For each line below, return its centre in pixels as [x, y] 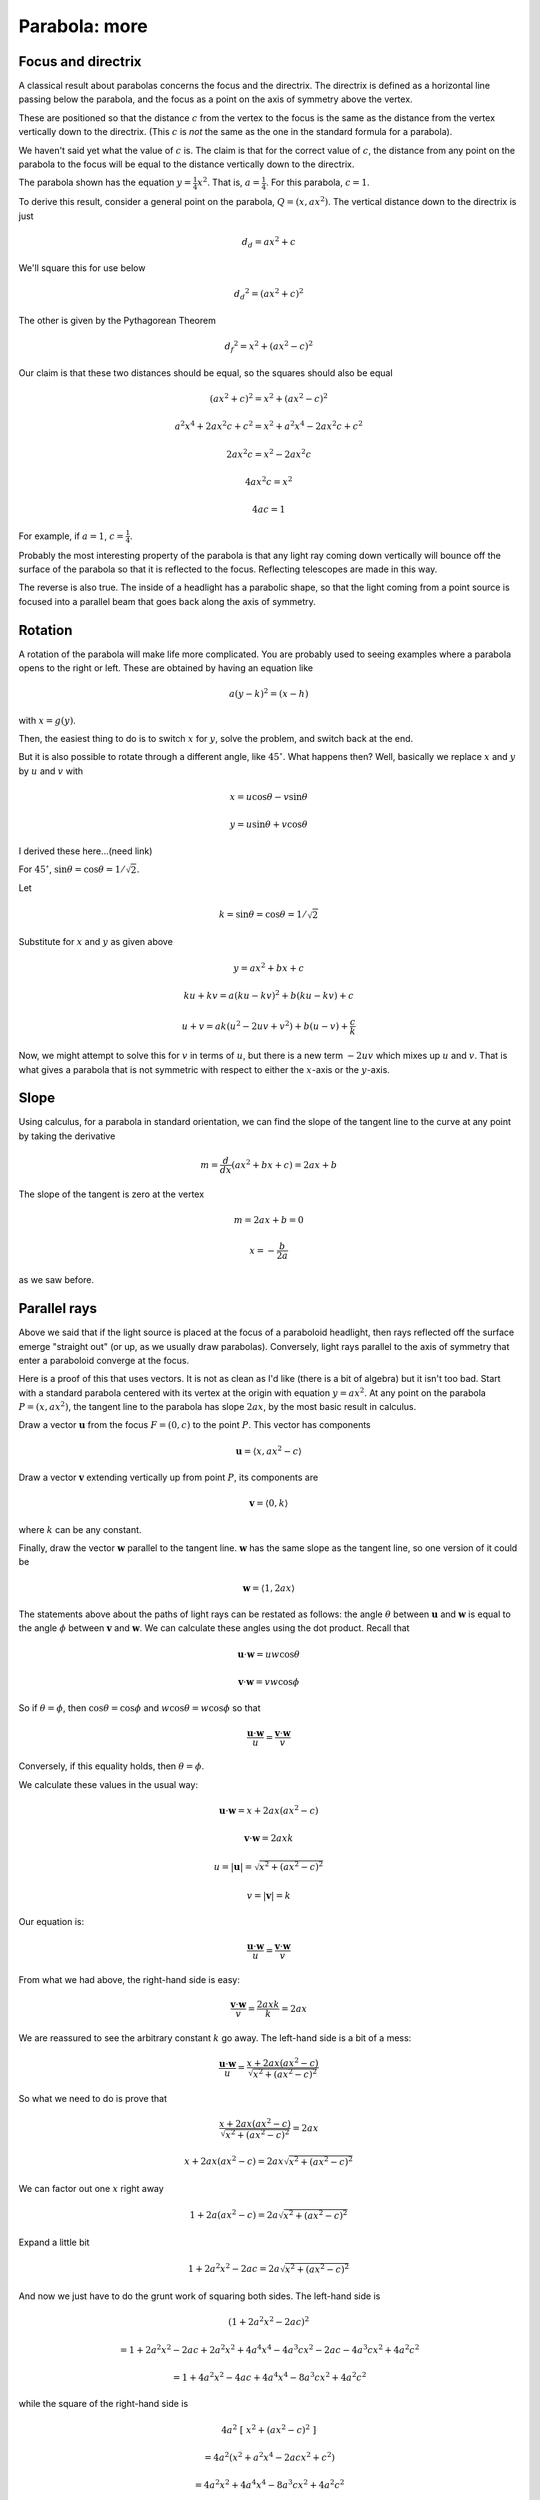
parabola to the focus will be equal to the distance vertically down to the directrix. [186, 164]
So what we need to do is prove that [92, 2098]
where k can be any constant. [80, 1529]
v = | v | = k [269, 1895]
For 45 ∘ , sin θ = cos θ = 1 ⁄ [71, 868]
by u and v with [51, 771]
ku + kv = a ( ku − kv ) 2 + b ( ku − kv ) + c [268, 994]
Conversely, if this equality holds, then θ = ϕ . [111, 1766]
